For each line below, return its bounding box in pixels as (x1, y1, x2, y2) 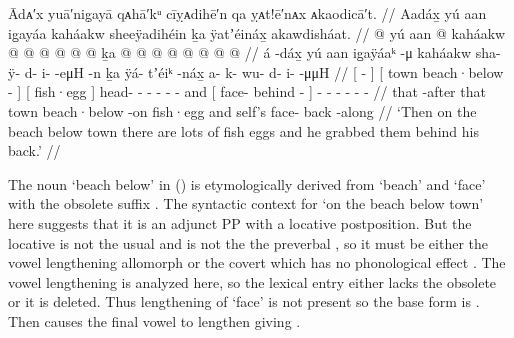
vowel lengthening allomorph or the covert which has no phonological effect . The (8, 252, 506, 273)
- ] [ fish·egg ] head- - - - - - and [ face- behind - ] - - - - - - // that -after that (8, 81, 486, 102)
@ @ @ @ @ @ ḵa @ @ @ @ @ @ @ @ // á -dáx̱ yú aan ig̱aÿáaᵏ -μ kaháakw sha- (8, 42, 501, 63)
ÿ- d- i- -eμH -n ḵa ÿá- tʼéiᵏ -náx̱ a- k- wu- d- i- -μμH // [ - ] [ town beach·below (8, 61, 504, 82)
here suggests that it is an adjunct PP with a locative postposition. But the (8, 212, 472, 233)
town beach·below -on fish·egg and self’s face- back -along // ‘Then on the (8, 100, 477, 121)
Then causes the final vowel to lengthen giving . (8, 310, 301, 331)
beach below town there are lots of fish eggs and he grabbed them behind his (8, 120, 479, 141)
